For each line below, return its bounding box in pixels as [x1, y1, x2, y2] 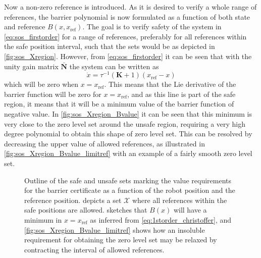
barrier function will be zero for [4, 88, 101, 99]
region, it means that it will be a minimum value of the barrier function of [4, 98, 234, 109]
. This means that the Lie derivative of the [104, 79, 236, 89]
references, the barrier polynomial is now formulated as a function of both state [4, 11, 250, 22]
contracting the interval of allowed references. [24, 244, 165, 254]
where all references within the [132, 194, 227, 205]
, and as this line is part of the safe [127, 88, 236, 99]
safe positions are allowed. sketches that [24, 204, 147, 215]
